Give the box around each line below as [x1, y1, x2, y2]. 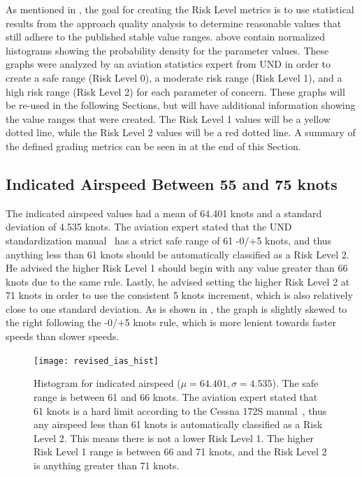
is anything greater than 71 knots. [34, 457, 180, 472]
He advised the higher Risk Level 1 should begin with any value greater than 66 [6, 260, 348, 275]
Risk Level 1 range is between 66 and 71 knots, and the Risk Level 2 [34, 444, 327, 459]
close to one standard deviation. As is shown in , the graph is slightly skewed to [6, 301, 347, 316]
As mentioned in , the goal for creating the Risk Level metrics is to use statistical [6, 2, 354, 16]
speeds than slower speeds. [6, 329, 120, 344]
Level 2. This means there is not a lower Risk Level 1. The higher [34, 430, 314, 445]
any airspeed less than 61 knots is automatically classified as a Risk [34, 417, 323, 432]
